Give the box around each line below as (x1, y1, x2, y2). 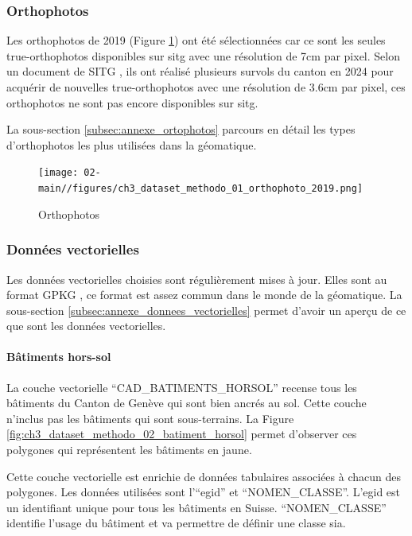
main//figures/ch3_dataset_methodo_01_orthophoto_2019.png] (38, 183, 363, 195)
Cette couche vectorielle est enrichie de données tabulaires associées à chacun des (6, 468, 401, 484)
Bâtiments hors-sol (6, 348, 111, 365)
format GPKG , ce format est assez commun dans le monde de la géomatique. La (6, 286, 402, 303)
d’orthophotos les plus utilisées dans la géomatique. (6, 136, 257, 153)
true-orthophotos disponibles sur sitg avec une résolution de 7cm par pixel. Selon (6, 47, 400, 64)
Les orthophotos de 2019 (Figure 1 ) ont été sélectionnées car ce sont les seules (6, 32, 386, 49)
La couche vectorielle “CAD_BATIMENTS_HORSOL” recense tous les (6, 379, 357, 395)
